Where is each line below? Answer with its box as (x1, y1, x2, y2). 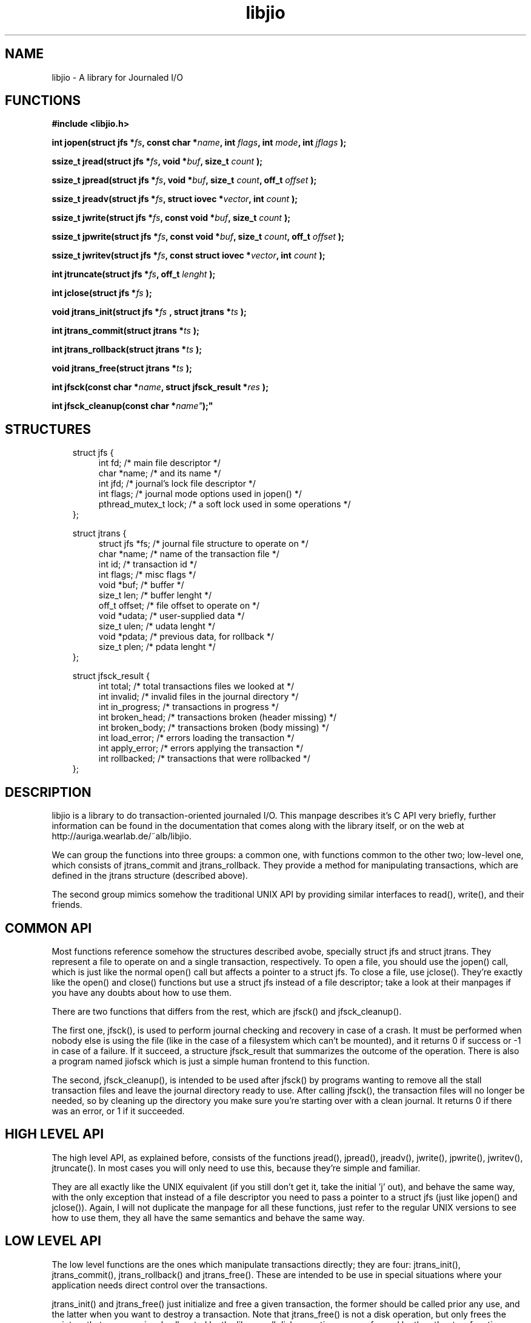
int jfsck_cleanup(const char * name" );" (52, 401, 213, 411)
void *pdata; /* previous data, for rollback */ (98, 631, 274, 642)
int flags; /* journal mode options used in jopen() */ (98, 489, 302, 499)
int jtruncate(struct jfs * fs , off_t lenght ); (52, 269, 216, 280)
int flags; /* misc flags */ (98, 569, 196, 580)
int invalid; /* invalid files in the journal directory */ (98, 691, 299, 702)
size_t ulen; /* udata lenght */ (98, 621, 215, 632)
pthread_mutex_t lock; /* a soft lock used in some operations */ (98, 499, 351, 510)
